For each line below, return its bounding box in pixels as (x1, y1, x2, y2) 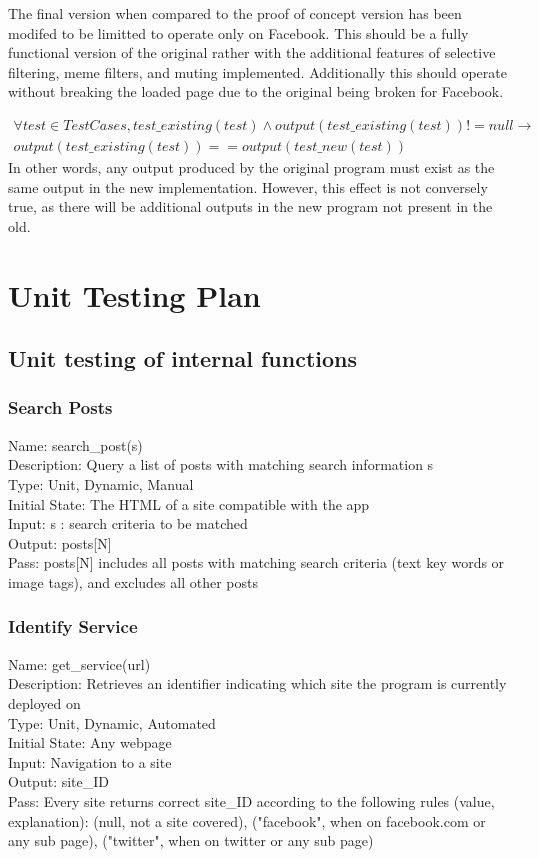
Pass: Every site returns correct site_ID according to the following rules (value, (8, 790, 495, 811)
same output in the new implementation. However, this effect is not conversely (8, 176, 488, 197)
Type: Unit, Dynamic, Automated (8, 712, 216, 733)
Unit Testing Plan (8, 274, 261, 315)
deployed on (8, 692, 81, 713)
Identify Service (8, 614, 138, 639)
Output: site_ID (8, 771, 110, 792)
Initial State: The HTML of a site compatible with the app (8, 493, 370, 514)
